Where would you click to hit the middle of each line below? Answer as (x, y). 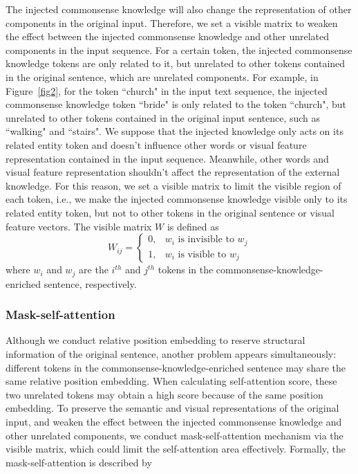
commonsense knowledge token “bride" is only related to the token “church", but (176, 104)
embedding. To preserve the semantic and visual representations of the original (172, 408)
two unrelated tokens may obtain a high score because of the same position (164, 394)
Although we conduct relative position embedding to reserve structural (156, 340)
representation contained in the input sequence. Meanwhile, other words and (167, 158)
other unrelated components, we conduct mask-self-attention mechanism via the (175, 435)
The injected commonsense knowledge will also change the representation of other (179, 9)
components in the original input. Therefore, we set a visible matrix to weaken (172, 22)
